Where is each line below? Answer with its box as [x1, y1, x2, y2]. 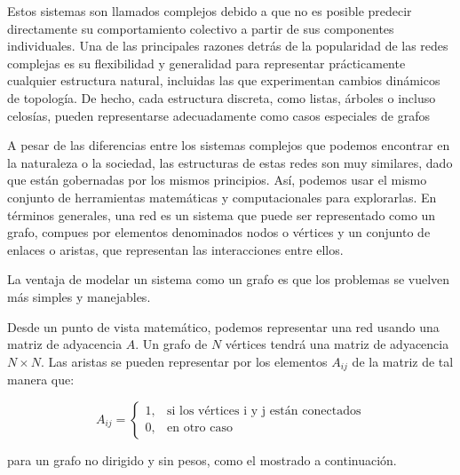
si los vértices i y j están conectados [166, 405, 361, 418]
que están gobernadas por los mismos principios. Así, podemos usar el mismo [7, 170, 427, 189]
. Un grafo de [135, 335, 208, 353]
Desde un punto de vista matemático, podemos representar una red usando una [7, 317, 440, 336]
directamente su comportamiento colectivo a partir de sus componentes [7, 19, 394, 37]
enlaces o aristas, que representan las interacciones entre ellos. [7, 240, 344, 258]
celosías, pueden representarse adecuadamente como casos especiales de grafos [7, 106, 430, 124]
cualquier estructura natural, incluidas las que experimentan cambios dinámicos [7, 71, 440, 90]
